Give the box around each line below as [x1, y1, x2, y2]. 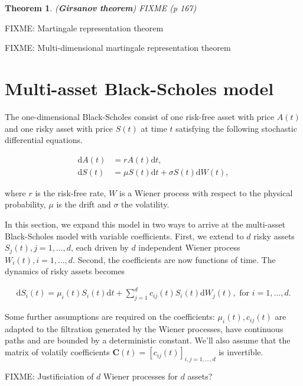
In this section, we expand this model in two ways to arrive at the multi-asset [5, 218, 285, 230]
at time [141, 122, 167, 134]
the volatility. [121, 198, 170, 210]
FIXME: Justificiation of [5, 369, 94, 382]
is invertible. [219, 346, 263, 358]
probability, [5, 198, 46, 210]
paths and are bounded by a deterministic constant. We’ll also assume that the [5, 334, 291, 346]
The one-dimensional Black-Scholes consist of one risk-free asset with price [5, 110, 275, 122]
